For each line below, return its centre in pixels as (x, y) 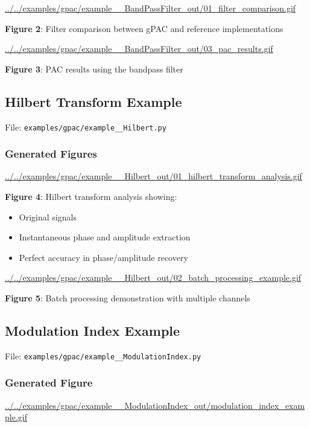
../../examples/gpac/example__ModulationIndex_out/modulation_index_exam (155, 405)
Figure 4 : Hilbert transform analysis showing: (91, 197)
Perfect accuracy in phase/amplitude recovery (103, 257)
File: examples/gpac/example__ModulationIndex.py (103, 355)
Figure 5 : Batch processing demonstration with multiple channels (128, 298)
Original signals (48, 217)
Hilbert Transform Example (93, 101)
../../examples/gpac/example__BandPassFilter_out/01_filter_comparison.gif (150, 8)
